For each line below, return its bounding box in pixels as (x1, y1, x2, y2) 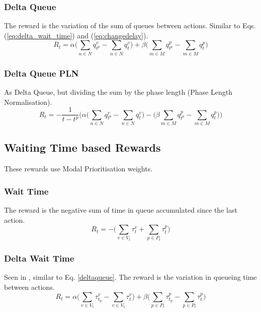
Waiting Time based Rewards (4, 140, 161, 155)
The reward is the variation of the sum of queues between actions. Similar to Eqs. (4, 20, 256, 31)
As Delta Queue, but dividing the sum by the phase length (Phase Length (4, 86, 232, 97)
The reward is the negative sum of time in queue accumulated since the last (4, 204, 237, 215)
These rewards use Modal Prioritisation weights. (4, 163, 153, 174)
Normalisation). (4, 96, 52, 107)
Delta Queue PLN (4, 67, 79, 79)
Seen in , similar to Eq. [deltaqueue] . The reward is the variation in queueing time (4, 272, 257, 282)
